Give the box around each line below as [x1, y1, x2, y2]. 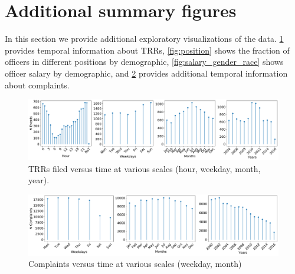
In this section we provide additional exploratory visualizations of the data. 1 [5, 32, 284, 45]
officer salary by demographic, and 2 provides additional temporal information [5, 67, 288, 79]
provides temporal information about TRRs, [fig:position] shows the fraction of [5, 44, 290, 56]
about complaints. [5, 78, 70, 91]
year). [28, 174, 50, 186]
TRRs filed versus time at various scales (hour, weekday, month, [28, 162, 261, 174]
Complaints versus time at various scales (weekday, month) [28, 258, 242, 270]
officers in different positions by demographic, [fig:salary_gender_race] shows [5, 55, 284, 68]
